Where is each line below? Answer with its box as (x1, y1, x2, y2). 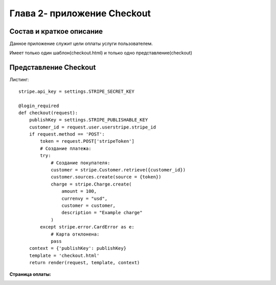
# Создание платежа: (40, 145, 91, 151)
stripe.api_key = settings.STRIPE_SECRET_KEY (18, 88, 135, 94)
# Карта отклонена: (51, 231, 100, 237)
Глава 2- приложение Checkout (9, 8, 151, 19)
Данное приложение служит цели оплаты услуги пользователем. (9, 41, 153, 47)
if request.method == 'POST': (29, 132, 105, 137)
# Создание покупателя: (51, 160, 110, 166)
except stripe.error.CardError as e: (40, 224, 135, 230)
